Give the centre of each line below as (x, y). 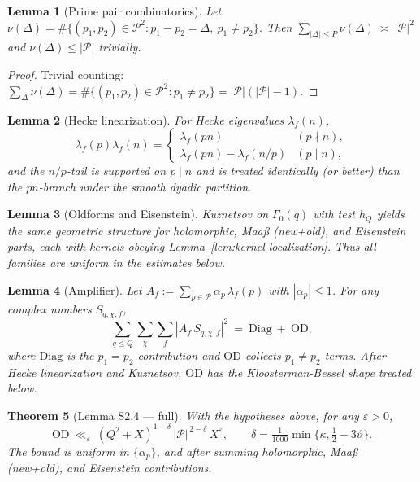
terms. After (355, 355)
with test (334, 214)
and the (26, 171)
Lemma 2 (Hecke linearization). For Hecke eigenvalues (146, 119)
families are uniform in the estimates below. (117, 263)
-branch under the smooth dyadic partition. (145, 186)
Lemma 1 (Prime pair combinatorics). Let (115, 11)
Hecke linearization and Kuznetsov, (95, 372)
